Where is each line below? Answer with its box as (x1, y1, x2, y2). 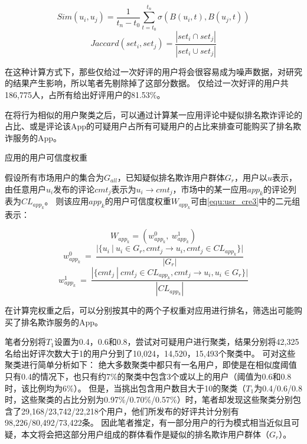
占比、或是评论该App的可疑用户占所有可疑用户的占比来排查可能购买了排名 (5, 120, 293, 132)
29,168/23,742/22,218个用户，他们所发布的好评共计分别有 (21, 404, 239, 417)
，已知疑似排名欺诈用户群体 (117, 171, 225, 183)
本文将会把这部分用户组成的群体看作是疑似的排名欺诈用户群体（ (21, 428, 269, 440)
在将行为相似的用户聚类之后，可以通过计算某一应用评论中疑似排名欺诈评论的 (5, 108, 302, 120)
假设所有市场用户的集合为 (5, 171, 104, 183)
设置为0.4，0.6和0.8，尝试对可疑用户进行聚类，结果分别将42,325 (54, 335, 299, 348)
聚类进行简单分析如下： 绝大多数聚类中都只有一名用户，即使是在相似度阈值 (5, 358, 297, 371)
